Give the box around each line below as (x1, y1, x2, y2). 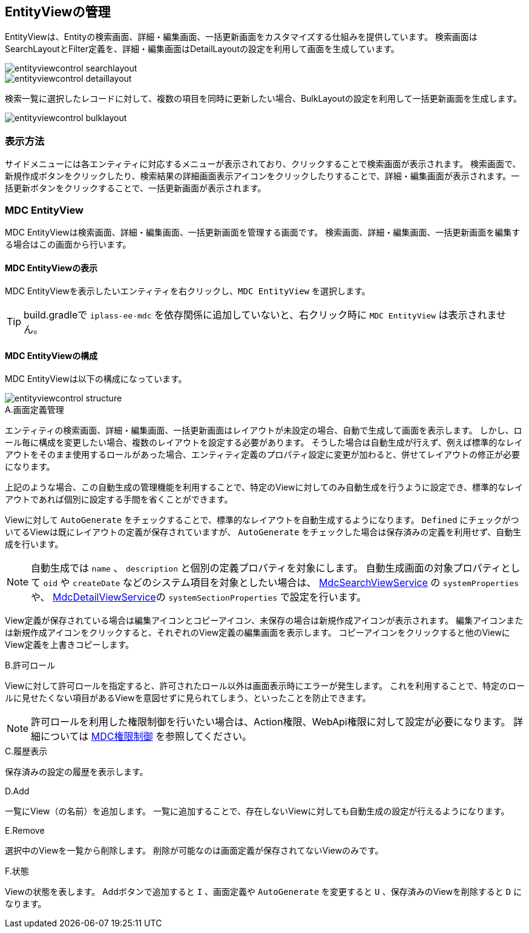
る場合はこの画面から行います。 (5, 239, 131, 249)
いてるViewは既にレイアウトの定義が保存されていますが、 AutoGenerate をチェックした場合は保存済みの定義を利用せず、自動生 (5, 527, 522, 538)
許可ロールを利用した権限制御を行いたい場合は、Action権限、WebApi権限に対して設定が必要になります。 (31, 716, 511, 728)
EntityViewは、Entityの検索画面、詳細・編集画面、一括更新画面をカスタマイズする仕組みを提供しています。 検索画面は (5, 31, 478, 42)
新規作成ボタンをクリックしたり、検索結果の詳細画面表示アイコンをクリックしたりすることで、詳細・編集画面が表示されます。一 (5, 171, 520, 182)
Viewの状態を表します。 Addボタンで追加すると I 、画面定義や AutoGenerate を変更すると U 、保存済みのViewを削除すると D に (5, 886, 522, 897)
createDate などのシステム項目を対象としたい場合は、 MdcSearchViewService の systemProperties (73, 576, 519, 589)
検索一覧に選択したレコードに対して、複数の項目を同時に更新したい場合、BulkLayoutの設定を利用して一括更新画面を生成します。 (5, 93, 522, 104)
